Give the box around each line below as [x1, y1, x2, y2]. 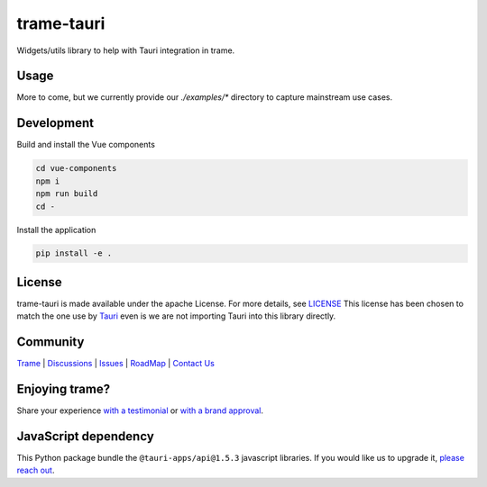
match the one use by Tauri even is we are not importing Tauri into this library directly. [16, 311, 336, 321]
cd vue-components [35, 163, 117, 174]
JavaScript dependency [16, 428, 155, 444]
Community [16, 334, 85, 350]
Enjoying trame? [16, 382, 111, 397]
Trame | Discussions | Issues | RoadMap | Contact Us [16, 358, 216, 369]
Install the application [16, 224, 96, 235]
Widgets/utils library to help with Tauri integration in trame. [16, 45, 235, 56]
